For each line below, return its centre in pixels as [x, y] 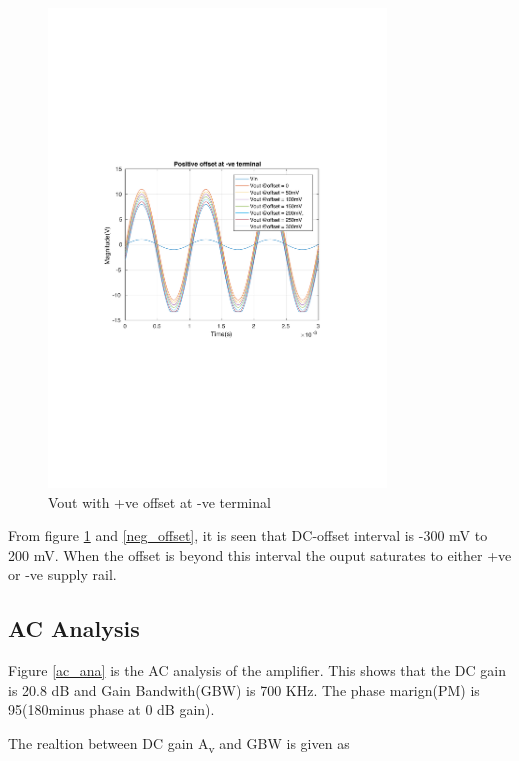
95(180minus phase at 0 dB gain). [111, 709]
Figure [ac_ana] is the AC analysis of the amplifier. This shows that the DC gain [257, 670]
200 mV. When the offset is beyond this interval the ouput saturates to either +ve [260, 554]
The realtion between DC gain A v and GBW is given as [179, 744]
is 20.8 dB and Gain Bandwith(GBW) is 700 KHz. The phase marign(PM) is [244, 689]
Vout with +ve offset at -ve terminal [159, 501]
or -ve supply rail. [62, 574]
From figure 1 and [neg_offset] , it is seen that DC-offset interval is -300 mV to [248, 535]
